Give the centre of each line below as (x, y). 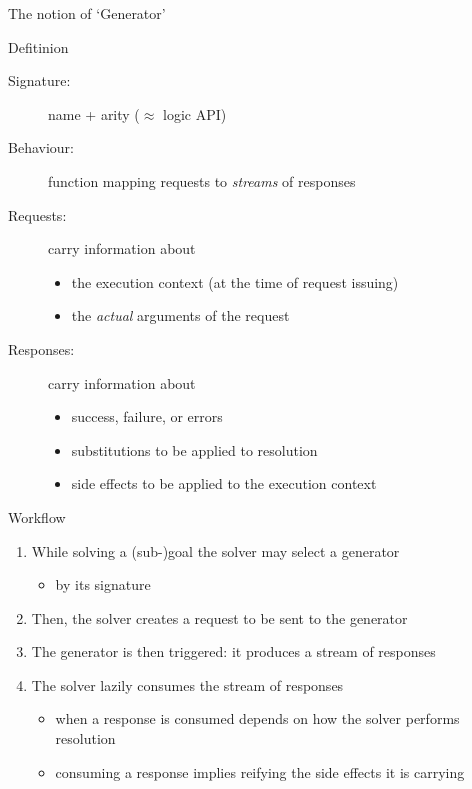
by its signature (103, 584)
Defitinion (38, 46)
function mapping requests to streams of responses (202, 180)
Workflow (37, 516)
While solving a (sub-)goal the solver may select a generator (215, 550)
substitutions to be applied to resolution (194, 449)
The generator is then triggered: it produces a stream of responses (233, 651)
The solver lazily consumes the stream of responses (187, 684)
